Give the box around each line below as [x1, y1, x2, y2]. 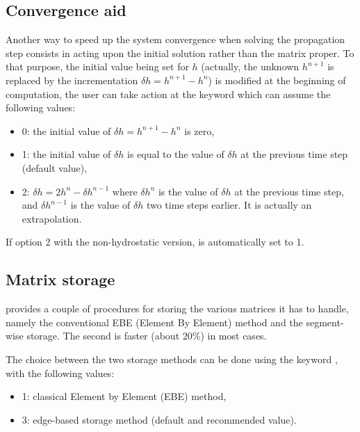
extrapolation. [22, 211, 82, 225]
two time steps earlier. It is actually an [146, 198, 312, 212]
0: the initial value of [22, 123, 111, 138]
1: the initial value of [22, 147, 111, 161]
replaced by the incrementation [6, 72, 138, 87]
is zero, [184, 123, 215, 138]
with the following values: [6, 365, 115, 380]
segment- [306, 314, 344, 329]
